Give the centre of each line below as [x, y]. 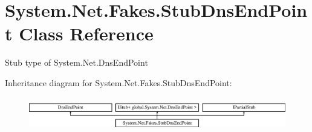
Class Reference [86, 33]
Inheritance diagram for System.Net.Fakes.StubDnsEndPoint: [119, 82]
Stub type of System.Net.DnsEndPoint [76, 62]
